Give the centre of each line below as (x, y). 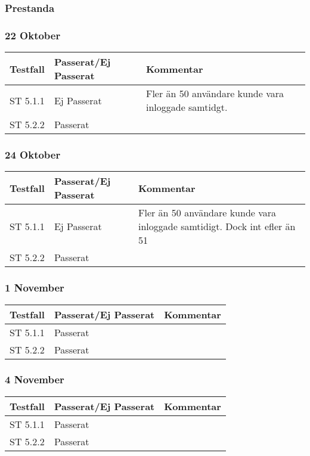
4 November (35, 379)
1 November (35, 288)
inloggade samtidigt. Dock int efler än (217, 227)
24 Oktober (33, 154)
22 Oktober (33, 35)
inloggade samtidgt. (187, 107)
